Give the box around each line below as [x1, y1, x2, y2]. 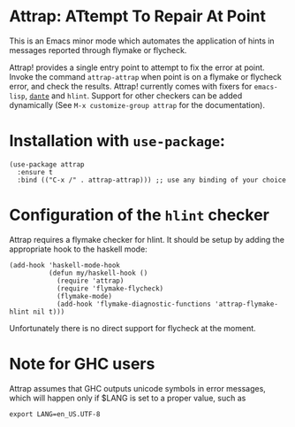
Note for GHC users [9, 354, 155, 374]
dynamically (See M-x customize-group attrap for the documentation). [9, 99, 265, 110]
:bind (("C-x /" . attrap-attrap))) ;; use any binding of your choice [17, 175, 287, 184]
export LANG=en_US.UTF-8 [9, 409, 101, 418]
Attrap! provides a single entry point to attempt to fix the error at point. [9, 62, 265, 73]
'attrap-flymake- [215, 299, 278, 308]
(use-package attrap [9, 159, 86, 169]
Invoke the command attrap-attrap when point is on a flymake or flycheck [9, 71, 283, 82]
